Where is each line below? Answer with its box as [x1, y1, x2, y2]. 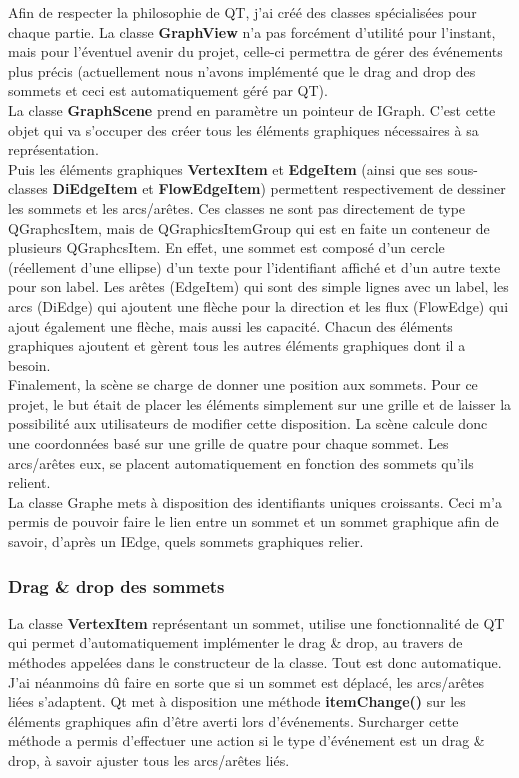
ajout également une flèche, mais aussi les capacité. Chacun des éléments [8, 315, 453, 336]
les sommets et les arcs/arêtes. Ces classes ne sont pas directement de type [8, 197, 466, 218]
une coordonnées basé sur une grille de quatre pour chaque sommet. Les [8, 433, 449, 454]
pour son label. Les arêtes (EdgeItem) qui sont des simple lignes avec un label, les [8, 276, 509, 297]
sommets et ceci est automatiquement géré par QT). [8, 80, 328, 101]
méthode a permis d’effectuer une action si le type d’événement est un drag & [8, 730, 485, 751]
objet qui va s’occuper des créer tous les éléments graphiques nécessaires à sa [8, 119, 479, 140]
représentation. [8, 139, 99, 160]
